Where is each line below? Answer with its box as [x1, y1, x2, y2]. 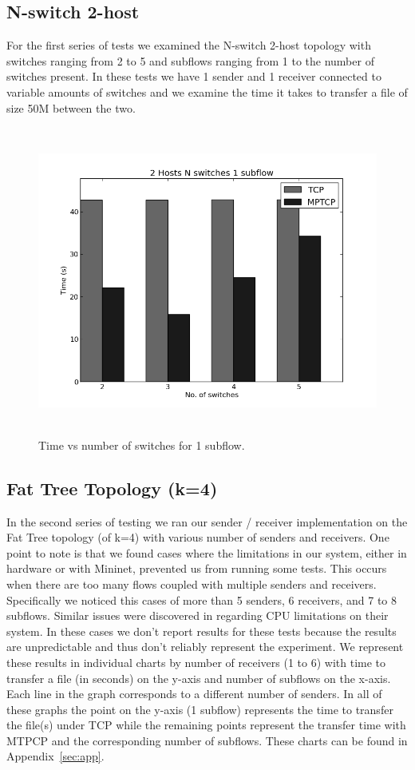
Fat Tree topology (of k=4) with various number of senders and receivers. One [6, 529, 389, 546]
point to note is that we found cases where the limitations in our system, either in [6, 544, 407, 561]
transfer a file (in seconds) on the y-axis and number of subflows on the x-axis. [6, 669, 391, 686]
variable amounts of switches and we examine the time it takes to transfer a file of [6, 83, 408, 100]
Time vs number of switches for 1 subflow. [38, 436, 245, 453]
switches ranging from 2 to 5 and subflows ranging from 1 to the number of [6, 52, 374, 69]
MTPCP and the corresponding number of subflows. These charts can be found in [6, 732, 408, 748]
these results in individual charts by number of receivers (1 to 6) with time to [6, 653, 386, 670]
